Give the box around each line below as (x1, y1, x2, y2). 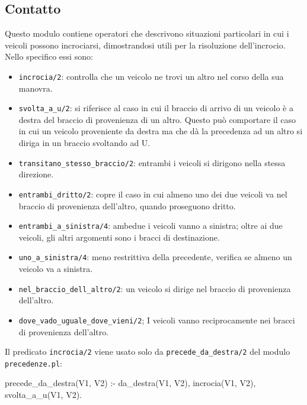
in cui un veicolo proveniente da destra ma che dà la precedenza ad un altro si (18, 125, 303, 137)
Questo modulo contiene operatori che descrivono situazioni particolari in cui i (5, 27, 289, 40)
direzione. (18, 168, 54, 180)
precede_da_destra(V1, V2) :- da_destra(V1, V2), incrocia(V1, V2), (5, 377, 256, 389)
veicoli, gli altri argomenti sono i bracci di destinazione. (18, 231, 220, 243)
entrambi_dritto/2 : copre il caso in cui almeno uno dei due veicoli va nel (18, 187, 287, 200)
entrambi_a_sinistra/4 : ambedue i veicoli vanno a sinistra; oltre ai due (18, 219, 283, 232)
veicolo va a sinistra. (18, 263, 93, 275)
